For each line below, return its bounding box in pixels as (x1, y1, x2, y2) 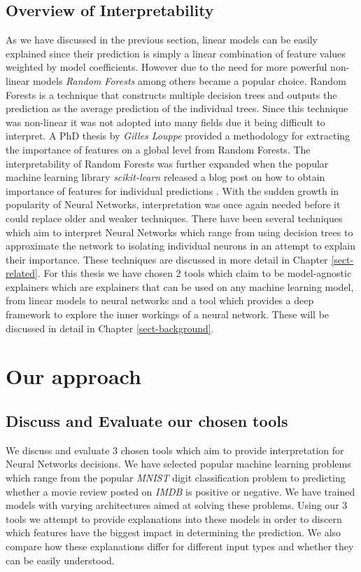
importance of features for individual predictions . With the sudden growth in (6, 183, 339, 198)
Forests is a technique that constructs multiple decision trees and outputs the (6, 87, 337, 102)
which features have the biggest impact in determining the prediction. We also (6, 525, 341, 540)
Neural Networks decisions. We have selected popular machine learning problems (6, 456, 351, 471)
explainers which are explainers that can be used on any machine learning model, (6, 279, 354, 294)
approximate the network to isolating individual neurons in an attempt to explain (6, 238, 356, 253)
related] (6, 266, 38, 280)
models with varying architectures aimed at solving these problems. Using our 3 (6, 498, 348, 512)
